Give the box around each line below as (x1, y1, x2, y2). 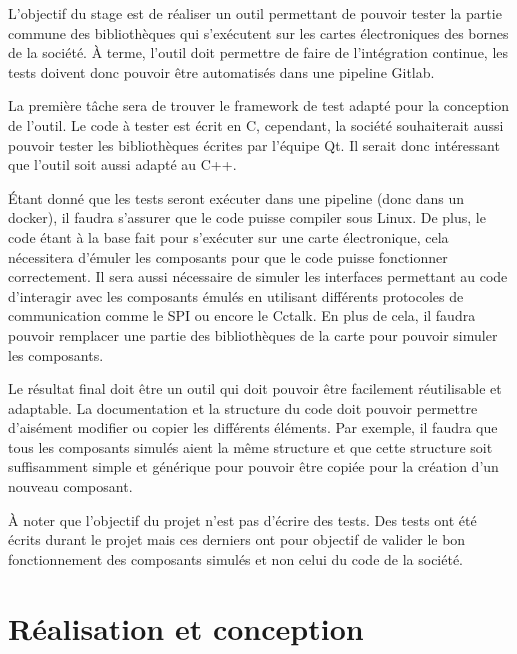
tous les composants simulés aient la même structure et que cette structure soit (8, 436, 493, 457)
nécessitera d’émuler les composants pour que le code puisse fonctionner (8, 246, 448, 267)
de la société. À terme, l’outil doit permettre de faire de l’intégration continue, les (8, 42, 509, 63)
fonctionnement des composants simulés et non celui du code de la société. (8, 548, 464, 569)
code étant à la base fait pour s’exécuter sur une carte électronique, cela (8, 226, 449, 247)
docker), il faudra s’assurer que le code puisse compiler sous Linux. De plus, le (8, 207, 486, 228)
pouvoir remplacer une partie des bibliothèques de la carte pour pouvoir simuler (8, 324, 498, 345)
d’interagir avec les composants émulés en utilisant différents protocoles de (8, 285, 464, 306)
